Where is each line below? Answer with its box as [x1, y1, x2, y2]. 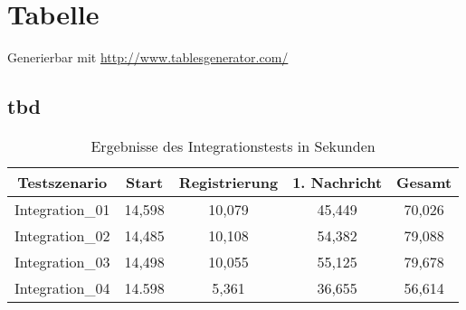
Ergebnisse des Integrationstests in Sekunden [90, 135, 376, 156]
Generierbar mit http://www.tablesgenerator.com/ [7, 48, 289, 67]
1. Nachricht [292, 171, 383, 193]
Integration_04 [14, 277, 110, 298]
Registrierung [178, 171, 279, 193]
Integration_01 [14, 198, 110, 220]
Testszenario [17, 171, 108, 193]
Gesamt [396, 171, 452, 193]
